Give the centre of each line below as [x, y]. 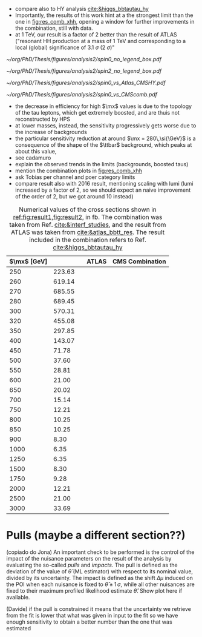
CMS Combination [139, 261]
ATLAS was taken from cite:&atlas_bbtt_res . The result [88, 232]
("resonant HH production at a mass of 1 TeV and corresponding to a [100, 41]
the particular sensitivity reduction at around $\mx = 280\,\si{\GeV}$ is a [105, 138]
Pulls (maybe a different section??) [96, 535]
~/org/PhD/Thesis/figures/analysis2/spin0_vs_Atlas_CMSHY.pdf [86, 83]
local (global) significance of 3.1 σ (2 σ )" [65, 47]
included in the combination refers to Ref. [88, 240]
